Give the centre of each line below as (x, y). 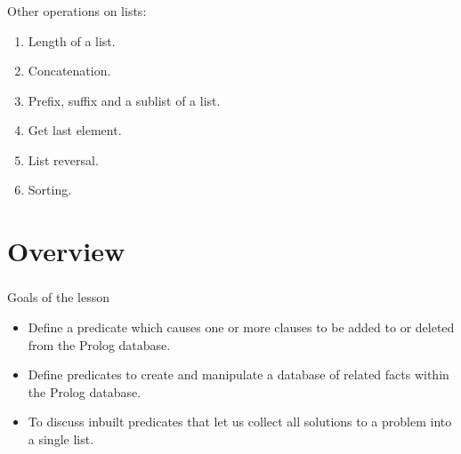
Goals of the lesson (59, 297)
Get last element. (75, 130)
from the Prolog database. (99, 344)
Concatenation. (69, 71)
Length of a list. (72, 40)
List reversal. (63, 159)
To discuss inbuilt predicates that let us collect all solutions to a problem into (240, 422)
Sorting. (50, 190)
